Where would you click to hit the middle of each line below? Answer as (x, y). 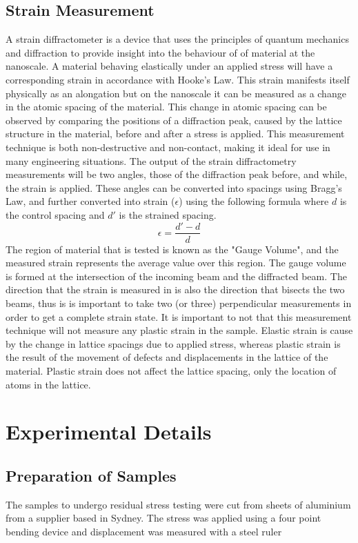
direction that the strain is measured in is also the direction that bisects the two (175, 289)
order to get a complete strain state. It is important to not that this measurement (179, 316)
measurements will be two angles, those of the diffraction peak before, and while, (177, 174)
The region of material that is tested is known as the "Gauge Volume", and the (172, 249)
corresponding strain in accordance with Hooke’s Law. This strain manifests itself (178, 79)
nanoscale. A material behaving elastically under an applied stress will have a (169, 66)
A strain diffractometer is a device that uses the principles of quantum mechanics (177, 39)
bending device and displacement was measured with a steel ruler (144, 531)
